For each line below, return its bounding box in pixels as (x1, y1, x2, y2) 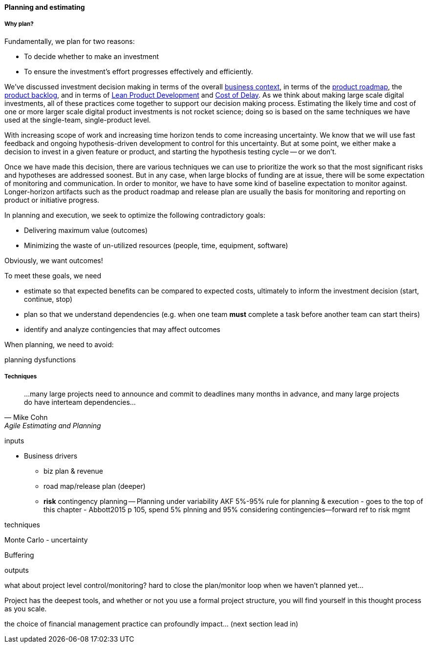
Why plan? (4, 21, 34, 28)
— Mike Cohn (4, 413, 48, 421)
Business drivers (24, 451, 78, 460)
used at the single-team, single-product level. (4, 115, 151, 124)
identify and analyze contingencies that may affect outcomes (24, 325, 220, 334)
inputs (4, 436, 24, 445)
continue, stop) (24, 294, 73, 303)
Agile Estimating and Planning (4, 421, 101, 430)
